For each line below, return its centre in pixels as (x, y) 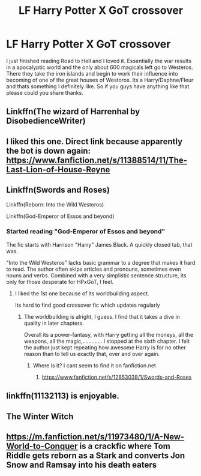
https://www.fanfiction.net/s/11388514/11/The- (97, 160)
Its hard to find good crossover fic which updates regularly (87, 305)
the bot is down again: (49, 151)
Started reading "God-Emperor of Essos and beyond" (86, 232)
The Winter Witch (40, 416)
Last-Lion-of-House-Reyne (58, 170)
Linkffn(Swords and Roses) (58, 190)
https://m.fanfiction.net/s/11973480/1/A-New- (95, 437)
